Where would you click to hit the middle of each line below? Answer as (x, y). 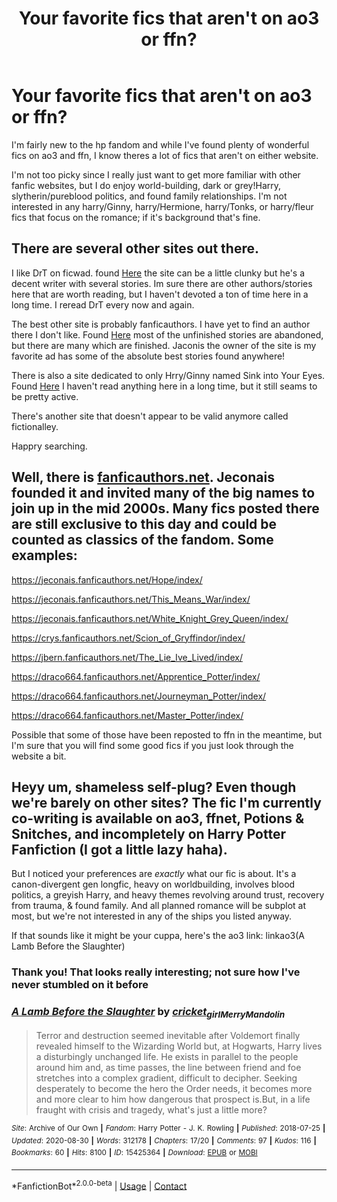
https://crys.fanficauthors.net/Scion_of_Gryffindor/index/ (128, 638)
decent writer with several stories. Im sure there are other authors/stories (162, 283)
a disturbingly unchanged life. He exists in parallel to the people (167, 1056)
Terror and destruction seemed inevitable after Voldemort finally (168, 1035)
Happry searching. (49, 446)
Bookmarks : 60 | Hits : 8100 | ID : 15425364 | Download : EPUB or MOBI (134, 1153)
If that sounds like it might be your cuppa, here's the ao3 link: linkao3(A (158, 936)
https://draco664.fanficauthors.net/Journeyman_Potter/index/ (139, 696)
